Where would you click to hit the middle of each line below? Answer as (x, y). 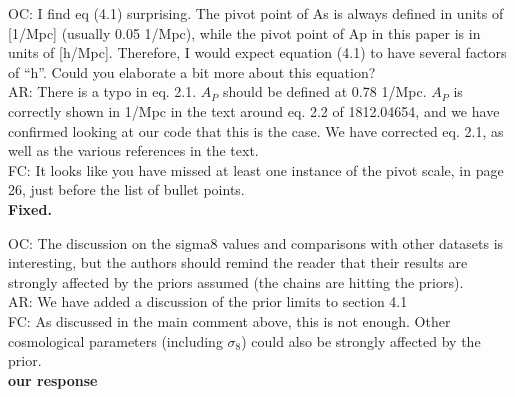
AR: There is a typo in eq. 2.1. (102, 91)
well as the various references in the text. (133, 150)
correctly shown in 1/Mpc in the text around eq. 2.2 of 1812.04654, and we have (254, 110)
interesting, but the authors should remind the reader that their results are (238, 262)
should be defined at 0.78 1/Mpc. (325, 91)
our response (53, 379)
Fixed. (30, 208)
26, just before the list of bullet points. (126, 189)
